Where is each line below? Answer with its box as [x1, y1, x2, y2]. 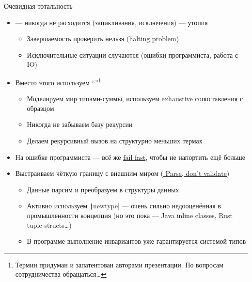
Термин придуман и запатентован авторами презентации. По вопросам [15, 259, 223, 269]
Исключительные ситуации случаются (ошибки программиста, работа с [27, 49, 238, 60]
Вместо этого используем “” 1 [15, 76, 101, 87]
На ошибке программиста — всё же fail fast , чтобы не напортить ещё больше [15, 152, 246, 162]
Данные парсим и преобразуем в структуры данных [27, 184, 179, 194]
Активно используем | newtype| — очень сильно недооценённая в [27, 201, 221, 211]
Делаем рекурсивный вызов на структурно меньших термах [27, 136, 203, 145]
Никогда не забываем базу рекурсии [27, 119, 133, 129]
